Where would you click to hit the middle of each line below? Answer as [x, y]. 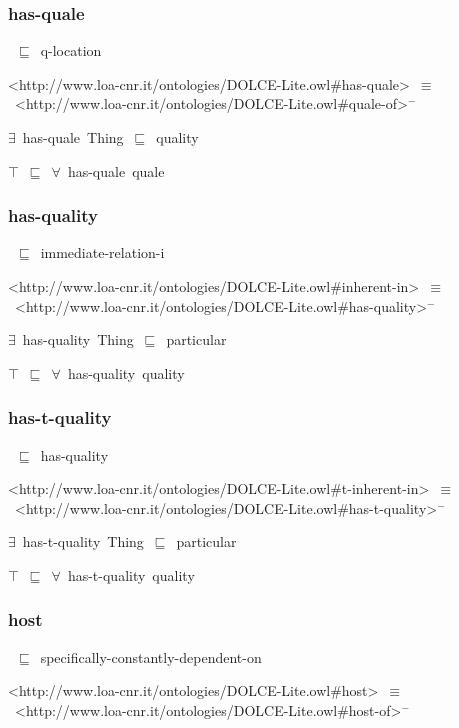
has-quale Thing [73, 137]
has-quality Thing [78, 339]
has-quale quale [116, 170]
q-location [71, 50]
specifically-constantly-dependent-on [151, 656]
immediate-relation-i [102, 252]
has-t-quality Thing [83, 541]
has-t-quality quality [131, 574]
